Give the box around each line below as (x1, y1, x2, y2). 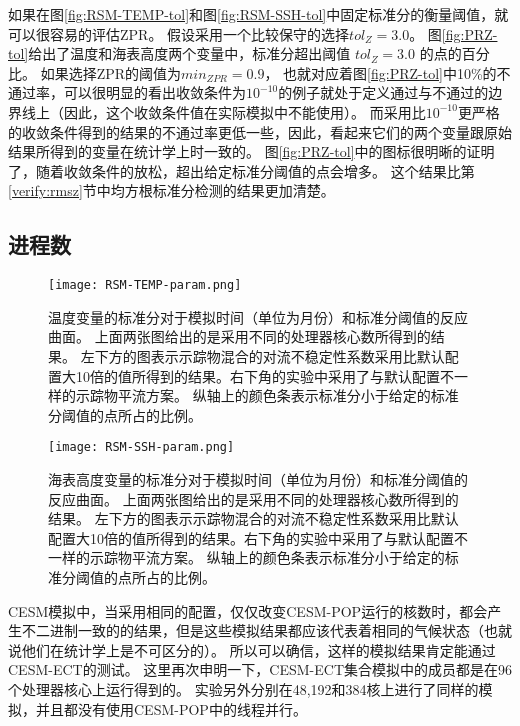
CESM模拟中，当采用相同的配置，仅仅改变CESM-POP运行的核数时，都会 (8, 600, 488, 621)
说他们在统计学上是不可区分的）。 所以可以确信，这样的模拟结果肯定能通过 (8, 639, 496, 660)
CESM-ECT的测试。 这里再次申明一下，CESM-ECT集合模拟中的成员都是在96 (8, 659, 513, 680)
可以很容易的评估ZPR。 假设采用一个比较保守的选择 (8, 23, 350, 44)
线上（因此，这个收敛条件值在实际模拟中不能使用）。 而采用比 (21, 101, 426, 122)
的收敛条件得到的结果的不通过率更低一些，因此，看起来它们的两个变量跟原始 (8, 121, 512, 142)
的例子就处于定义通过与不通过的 (278, 82, 489, 103)
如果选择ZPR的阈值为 (40, 62, 182, 83)
